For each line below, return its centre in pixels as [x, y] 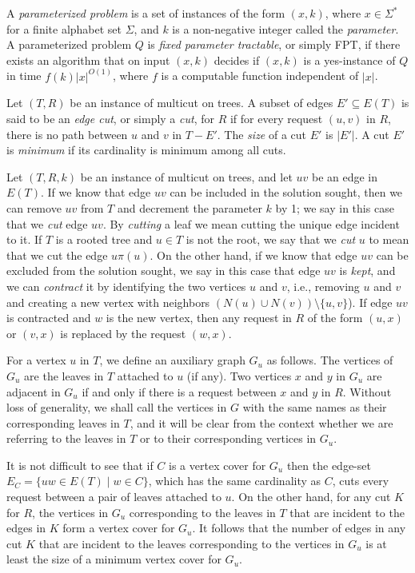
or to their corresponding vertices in [228, 438]
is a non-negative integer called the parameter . [285, 28]
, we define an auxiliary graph [172, 360]
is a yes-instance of [349, 60]
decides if [237, 60]
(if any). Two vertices [239, 375]
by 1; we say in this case [335, 207]
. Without [367, 391]
